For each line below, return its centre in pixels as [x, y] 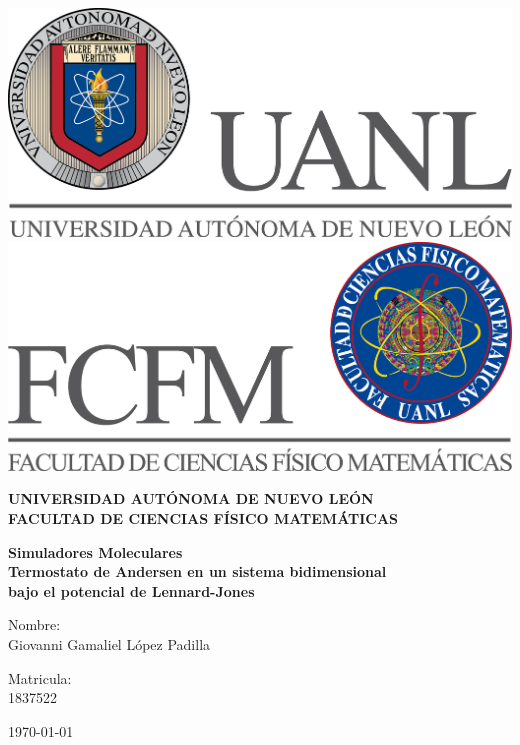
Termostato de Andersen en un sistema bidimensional [197, 571]
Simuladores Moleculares [95, 551]
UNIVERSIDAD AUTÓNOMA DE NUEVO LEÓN [191, 498]
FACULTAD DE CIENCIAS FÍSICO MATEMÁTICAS [203, 517]
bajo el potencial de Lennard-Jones [131, 590]
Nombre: [34, 624]
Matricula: [40, 677]
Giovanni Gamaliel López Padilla [109, 643]
